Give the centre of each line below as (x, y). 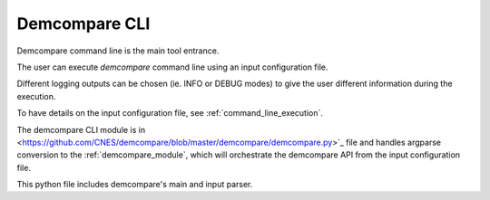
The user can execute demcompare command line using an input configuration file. (172, 67)
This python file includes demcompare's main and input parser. (135, 185)
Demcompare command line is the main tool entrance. (118, 51)
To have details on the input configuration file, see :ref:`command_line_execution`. (170, 113)
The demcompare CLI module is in (81, 129)
